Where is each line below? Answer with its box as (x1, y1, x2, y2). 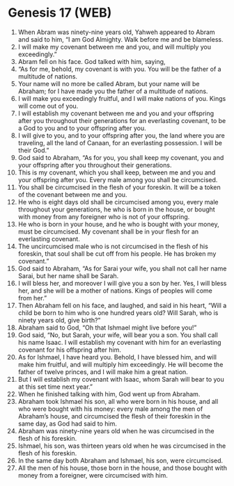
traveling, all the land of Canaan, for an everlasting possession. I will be (17, 138, 222, 147)
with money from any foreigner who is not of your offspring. (17, 212, 190, 220)
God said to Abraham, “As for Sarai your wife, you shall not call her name (17, 264, 227, 273)
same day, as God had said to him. (17, 419, 117, 428)
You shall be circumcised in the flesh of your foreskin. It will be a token (17, 183, 221, 191)
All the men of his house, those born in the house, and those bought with (17, 464, 227, 472)
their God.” (17, 146, 49, 154)
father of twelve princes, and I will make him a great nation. (17, 367, 189, 376)
